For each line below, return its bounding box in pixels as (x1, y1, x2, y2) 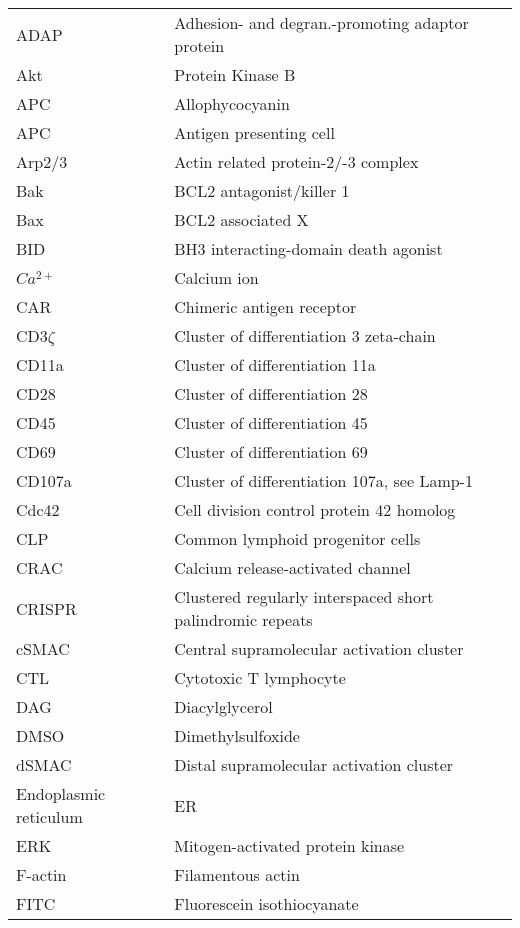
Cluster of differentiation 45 (174, 411, 368, 434)
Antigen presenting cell (174, 121, 335, 144)
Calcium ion (174, 266, 259, 289)
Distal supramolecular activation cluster (174, 753, 454, 776)
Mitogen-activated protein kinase (174, 834, 405, 857)
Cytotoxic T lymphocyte (174, 666, 346, 689)
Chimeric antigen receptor (174, 295, 357, 318)
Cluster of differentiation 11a (174, 353, 376, 376)
